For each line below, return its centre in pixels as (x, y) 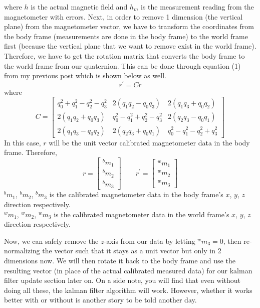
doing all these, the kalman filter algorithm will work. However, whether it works (128, 290)
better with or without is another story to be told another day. (100, 300)
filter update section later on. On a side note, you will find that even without (122, 280)
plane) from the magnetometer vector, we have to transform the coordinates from (129, 26)
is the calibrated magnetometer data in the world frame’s (142, 214)
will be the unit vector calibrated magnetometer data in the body (149, 142)
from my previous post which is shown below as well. (85, 75)
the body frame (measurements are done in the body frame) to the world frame (126, 36)
